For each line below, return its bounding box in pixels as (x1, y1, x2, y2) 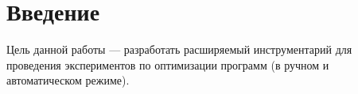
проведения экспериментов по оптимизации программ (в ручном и (6, 56, 329, 73)
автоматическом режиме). (6, 72, 130, 88)
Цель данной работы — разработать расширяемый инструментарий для (6, 41, 352, 58)
